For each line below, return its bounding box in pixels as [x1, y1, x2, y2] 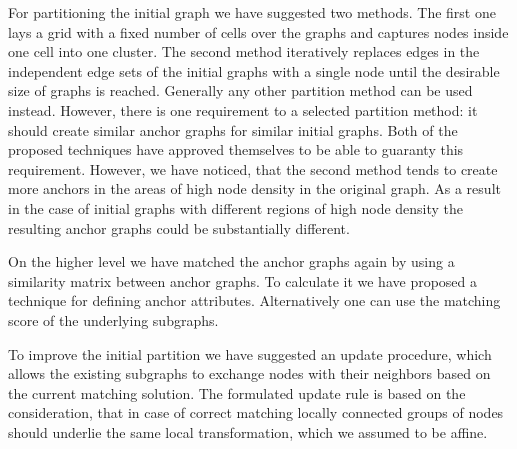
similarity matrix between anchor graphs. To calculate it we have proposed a [8, 270, 478, 291]
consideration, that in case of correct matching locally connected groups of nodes [8, 402, 504, 423]
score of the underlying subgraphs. [8, 309, 219, 330]
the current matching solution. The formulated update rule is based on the [8, 382, 466, 403]
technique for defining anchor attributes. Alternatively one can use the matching [8, 290, 501, 311]
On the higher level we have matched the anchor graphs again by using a [8, 251, 455, 272]
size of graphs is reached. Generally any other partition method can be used [8, 80, 473, 101]
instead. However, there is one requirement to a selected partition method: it [8, 99, 478, 120]
